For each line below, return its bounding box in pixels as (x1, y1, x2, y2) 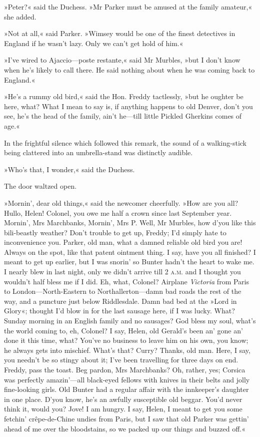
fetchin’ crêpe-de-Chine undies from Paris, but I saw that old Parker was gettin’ (4, 413, 249, 423)
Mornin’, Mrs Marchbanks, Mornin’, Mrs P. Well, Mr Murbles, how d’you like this (4, 217, 256, 228)
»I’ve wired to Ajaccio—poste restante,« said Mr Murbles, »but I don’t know (4, 55, 240, 65)
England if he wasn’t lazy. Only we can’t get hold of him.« (4, 38, 183, 48)
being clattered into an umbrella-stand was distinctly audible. (4, 147, 193, 158)
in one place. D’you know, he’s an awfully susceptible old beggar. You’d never (4, 393, 242, 404)
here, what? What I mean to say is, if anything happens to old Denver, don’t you (4, 101, 253, 111)
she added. (4, 11, 36, 22)
